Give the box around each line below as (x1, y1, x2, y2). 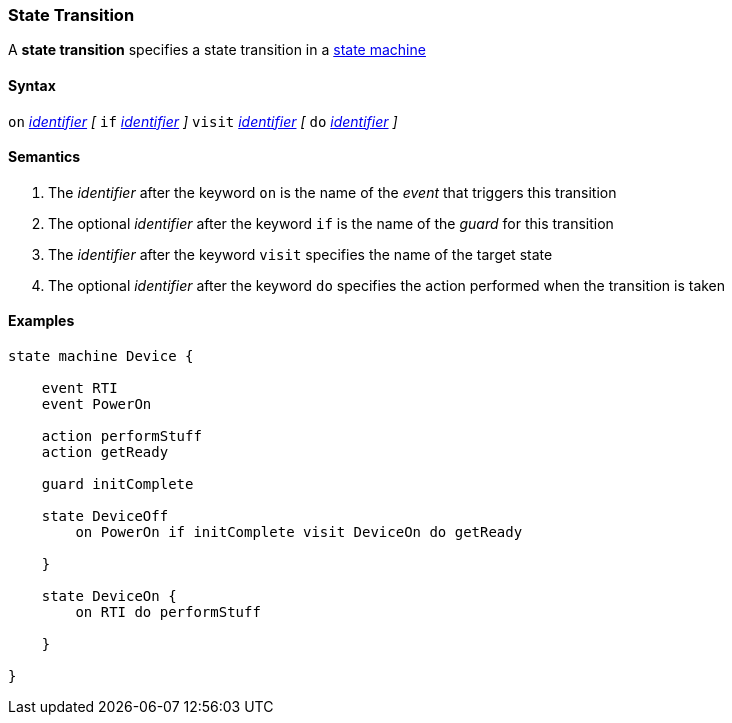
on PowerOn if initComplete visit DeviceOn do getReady (75, 524, 523, 541)
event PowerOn (41, 396, 152, 413)
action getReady (41, 444, 169, 461)
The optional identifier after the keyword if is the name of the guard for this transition (48, 214, 614, 232)
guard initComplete (41, 476, 194, 493)
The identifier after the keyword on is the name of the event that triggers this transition (48, 183, 617, 201)
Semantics (8, 148, 81, 166)
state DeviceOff (41, 508, 169, 525)
